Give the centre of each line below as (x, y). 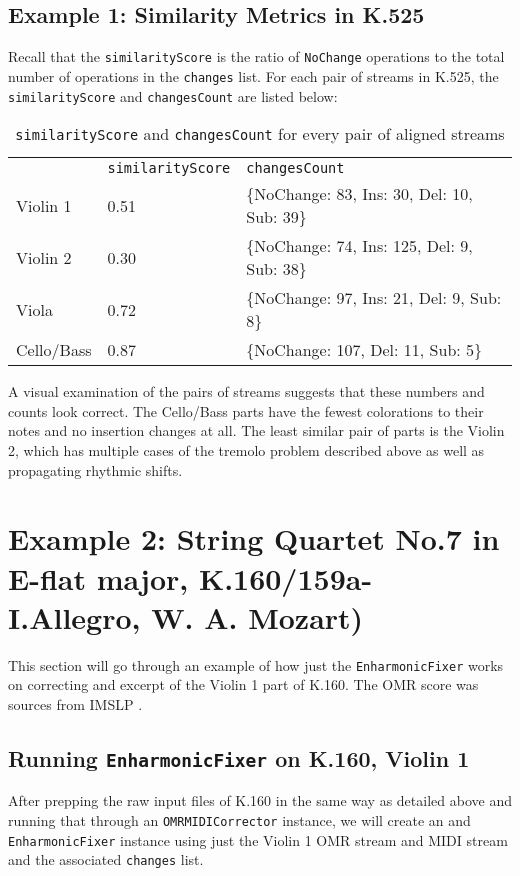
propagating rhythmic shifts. (95, 469)
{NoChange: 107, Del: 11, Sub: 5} (364, 350)
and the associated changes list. (106, 859)
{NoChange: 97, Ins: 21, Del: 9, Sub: (374, 298)
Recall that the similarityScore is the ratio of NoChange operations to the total (256, 56)
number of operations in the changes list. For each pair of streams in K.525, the (253, 75)
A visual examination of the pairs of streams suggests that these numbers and (246, 391)
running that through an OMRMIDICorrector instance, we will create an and (239, 819)
